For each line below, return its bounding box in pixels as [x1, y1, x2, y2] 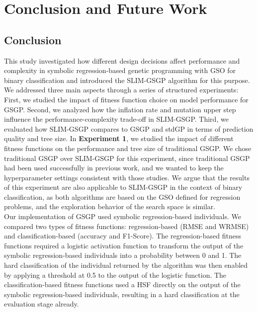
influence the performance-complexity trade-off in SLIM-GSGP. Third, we [4, 114, 229, 124]
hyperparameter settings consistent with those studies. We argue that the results [4, 172, 250, 182]
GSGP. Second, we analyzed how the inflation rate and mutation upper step [4, 104, 236, 114]
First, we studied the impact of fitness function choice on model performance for [4, 94, 249, 104]
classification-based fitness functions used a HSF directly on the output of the [4, 279, 241, 290]
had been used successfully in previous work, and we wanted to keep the [4, 162, 224, 173]
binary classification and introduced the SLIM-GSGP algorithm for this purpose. [4, 75, 250, 85]
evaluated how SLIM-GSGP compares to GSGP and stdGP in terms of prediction [4, 123, 254, 134]
